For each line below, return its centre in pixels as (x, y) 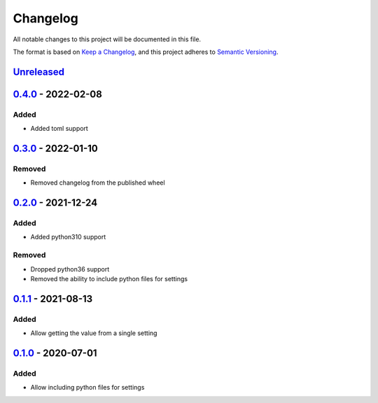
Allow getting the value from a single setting (94, 333)
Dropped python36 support (70, 269)
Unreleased (39, 72)
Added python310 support (68, 237)
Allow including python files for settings (87, 388)
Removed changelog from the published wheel (98, 183)
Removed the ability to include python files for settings (109, 278)
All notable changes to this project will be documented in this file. (107, 39)
